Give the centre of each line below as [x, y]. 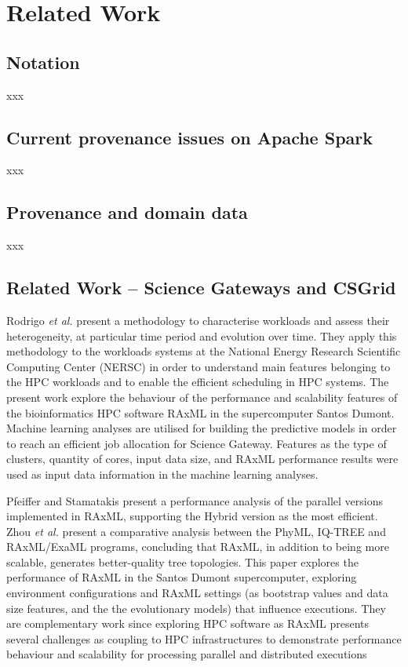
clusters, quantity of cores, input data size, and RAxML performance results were [202, 459]
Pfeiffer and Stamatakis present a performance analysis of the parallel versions [195, 500]
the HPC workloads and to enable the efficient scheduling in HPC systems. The [198, 382]
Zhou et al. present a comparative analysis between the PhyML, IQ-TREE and [196, 531]
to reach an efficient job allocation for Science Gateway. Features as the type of [197, 443]
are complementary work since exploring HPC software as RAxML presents [188, 623]
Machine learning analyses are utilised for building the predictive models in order [202, 428]
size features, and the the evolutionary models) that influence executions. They [196, 608]
